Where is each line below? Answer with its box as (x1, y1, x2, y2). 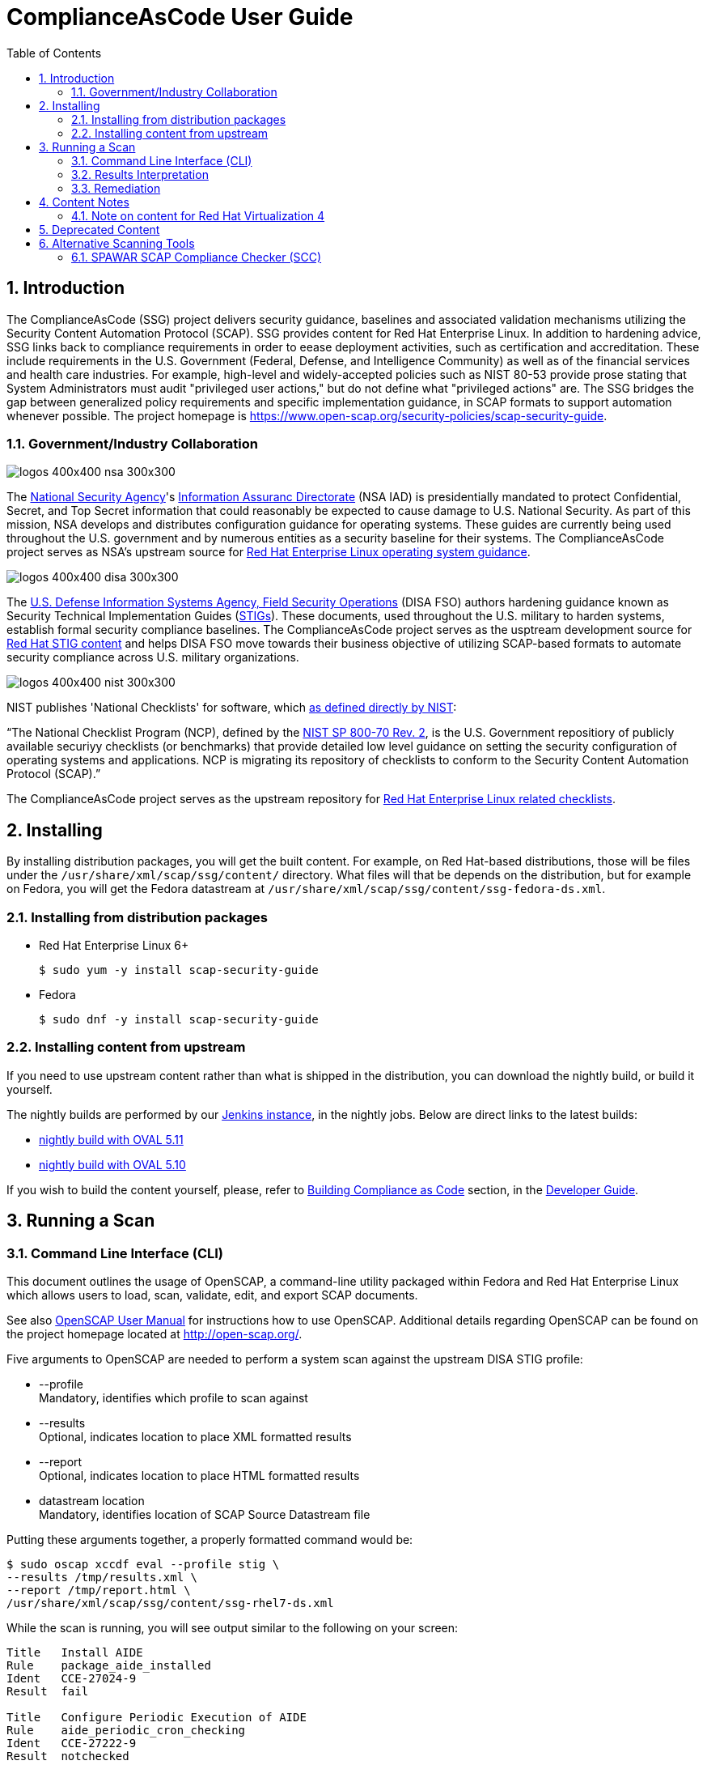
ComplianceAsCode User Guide (6, 3, 353, 31)
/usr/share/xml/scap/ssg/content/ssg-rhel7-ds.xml (6, 1596, 334, 1610)
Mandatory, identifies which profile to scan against (39, 1390, 308, 1405)
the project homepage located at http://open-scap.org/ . (6, 1326, 303, 1341)
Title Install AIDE (6, 1645, 143, 1659)
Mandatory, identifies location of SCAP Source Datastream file (39, 1507, 370, 1521)
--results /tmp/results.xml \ (6, 1570, 198, 1584)
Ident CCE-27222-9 (6, 1736, 137, 1750)
